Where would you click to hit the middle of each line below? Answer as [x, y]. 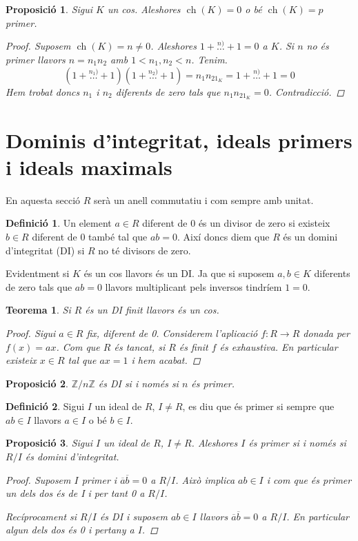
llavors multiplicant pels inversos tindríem [193, 286]
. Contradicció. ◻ [307, 91]
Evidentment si [38, 273]
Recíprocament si [41, 516]
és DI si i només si [138, 383]
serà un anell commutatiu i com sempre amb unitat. [204, 200]
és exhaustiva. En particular [279, 346]
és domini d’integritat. [72, 457]
